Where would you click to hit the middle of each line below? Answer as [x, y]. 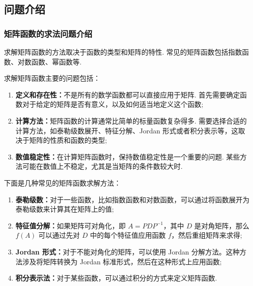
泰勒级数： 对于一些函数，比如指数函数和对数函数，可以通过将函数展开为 [132, 199]
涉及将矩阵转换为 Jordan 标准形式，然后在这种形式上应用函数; [122, 261]
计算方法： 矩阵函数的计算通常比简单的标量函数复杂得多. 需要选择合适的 [131, 120]
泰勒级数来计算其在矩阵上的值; [65, 209]
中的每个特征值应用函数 [128, 235]
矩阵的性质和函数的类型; [68, 140]
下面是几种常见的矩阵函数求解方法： [62, 182]
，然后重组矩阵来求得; [207, 235]
